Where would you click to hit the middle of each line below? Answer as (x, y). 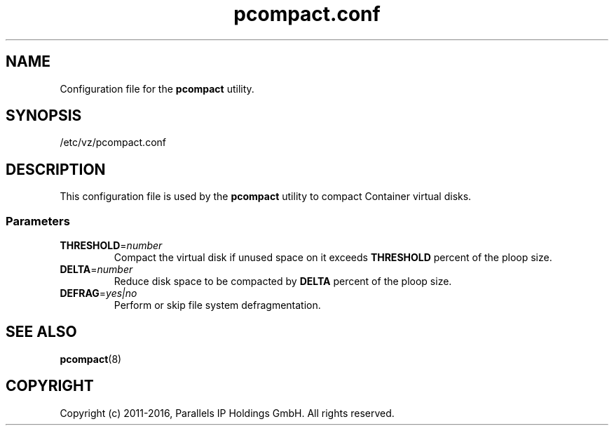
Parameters (38, 221)
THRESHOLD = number (111, 246)
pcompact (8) (91, 359)
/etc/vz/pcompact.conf (113, 142)
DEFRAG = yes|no (98, 293)
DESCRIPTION (56, 169)
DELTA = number (96, 270)
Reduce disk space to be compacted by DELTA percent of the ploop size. (283, 281)
